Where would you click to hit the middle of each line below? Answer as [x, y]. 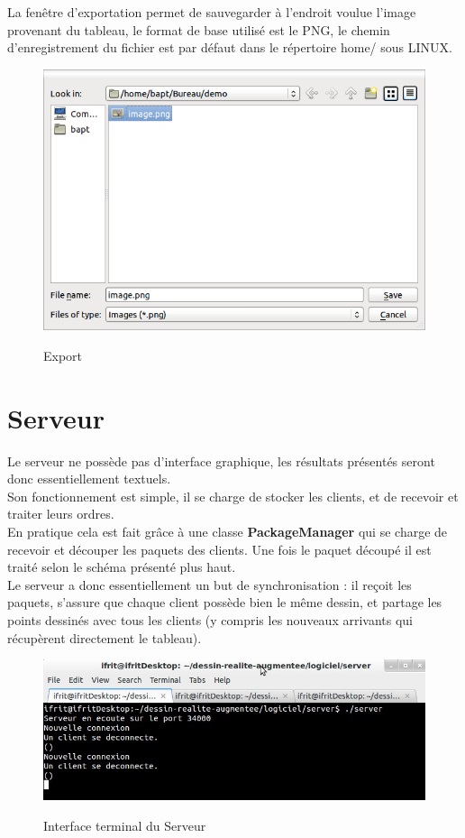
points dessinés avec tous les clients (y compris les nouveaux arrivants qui [210, 619]
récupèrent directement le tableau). [105, 637]
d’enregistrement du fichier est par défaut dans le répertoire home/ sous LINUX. [230, 47]
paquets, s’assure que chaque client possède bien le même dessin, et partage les [225, 602]
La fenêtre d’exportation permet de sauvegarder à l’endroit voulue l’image [212, 12]
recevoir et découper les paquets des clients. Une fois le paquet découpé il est [219, 549]
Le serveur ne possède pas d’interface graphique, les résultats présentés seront [221, 460]
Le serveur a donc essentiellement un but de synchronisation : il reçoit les [210, 584]
